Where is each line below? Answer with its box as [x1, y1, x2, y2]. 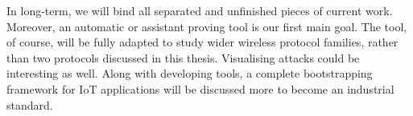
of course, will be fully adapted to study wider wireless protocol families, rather [6, 34, 399, 50]
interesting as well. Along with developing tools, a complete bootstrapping [6, 65, 373, 82]
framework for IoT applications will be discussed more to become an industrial [6, 80, 394, 97]
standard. [6, 96, 53, 113]
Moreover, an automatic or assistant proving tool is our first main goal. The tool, [6, 18, 407, 34]
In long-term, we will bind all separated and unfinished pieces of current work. [6, 2, 393, 18]
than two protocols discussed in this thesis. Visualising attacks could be [6, 49, 360, 66]
